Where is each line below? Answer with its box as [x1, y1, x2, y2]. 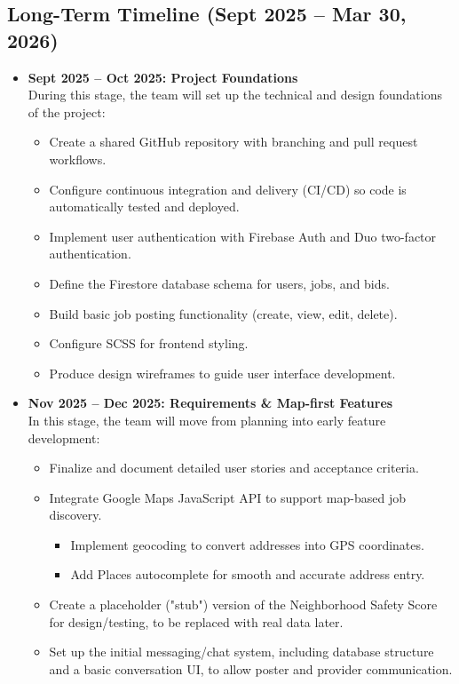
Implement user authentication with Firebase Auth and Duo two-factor [49, 227, 437, 245]
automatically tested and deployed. [49, 197, 240, 216]
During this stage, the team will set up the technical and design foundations [28, 85, 442, 104]
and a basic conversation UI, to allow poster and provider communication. [49, 659, 453, 678]
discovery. [49, 505, 102, 524]
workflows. [49, 149, 107, 168]
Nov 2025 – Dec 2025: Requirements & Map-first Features [28, 394, 393, 412]
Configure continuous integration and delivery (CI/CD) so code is [49, 179, 407, 198]
